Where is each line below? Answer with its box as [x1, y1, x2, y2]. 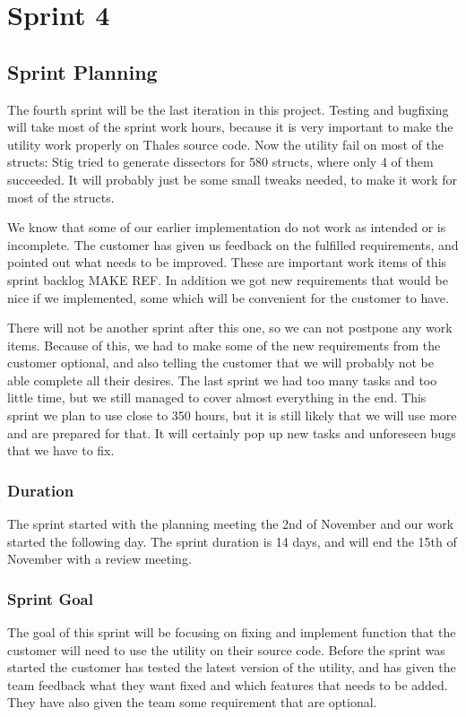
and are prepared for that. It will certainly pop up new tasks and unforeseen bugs [7, 423, 456, 442]
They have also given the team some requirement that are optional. [7, 693, 377, 712]
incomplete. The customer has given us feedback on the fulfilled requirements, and [7, 235, 459, 254]
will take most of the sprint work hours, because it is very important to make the [7, 117, 453, 136]
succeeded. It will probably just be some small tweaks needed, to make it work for [7, 169, 458, 188]
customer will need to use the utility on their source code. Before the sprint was [7, 640, 445, 659]
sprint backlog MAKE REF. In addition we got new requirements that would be [7, 270, 448, 289]
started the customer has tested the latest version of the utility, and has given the [7, 658, 456, 677]
